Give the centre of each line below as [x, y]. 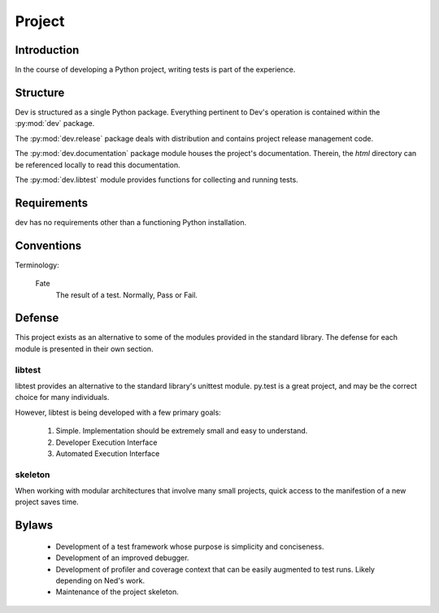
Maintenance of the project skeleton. [117, 592]
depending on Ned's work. [100, 580]
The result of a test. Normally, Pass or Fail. [127, 295]
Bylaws [34, 526]
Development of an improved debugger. [122, 558]
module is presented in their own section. [84, 349]
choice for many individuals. [62, 398]
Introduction [47, 50]
